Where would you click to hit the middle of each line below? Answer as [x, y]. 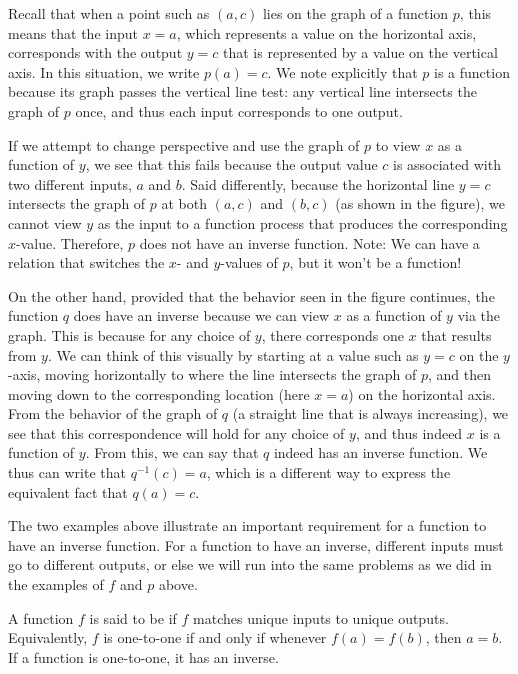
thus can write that [67, 472]
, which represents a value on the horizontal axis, [326, 32]
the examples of [56, 584]
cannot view [45, 222]
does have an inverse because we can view [201, 315]
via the [479, 315]
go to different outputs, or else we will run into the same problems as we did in [250, 564]
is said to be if [133, 617]
